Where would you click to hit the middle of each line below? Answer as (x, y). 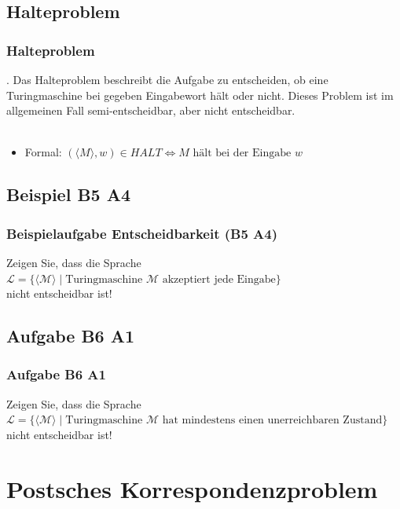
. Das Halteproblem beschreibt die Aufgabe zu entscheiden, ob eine (167, 79)
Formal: (43, 152)
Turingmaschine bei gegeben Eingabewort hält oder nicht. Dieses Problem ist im (200, 95)
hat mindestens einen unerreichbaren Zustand (272, 421)
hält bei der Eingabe (242, 154)
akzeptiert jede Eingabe (219, 279)
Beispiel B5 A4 (69, 194)
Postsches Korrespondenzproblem (192, 488)
